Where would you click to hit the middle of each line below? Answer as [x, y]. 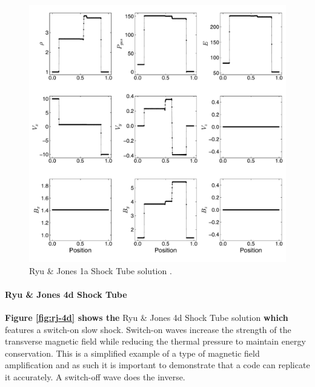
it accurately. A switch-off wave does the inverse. [95, 376]
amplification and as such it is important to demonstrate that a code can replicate [157, 365]
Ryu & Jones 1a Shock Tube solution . [101, 270]
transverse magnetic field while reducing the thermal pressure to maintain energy [155, 341]
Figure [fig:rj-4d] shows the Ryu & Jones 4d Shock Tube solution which [147, 317]
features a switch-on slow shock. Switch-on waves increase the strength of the [148, 329]
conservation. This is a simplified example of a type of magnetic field [132, 353]
